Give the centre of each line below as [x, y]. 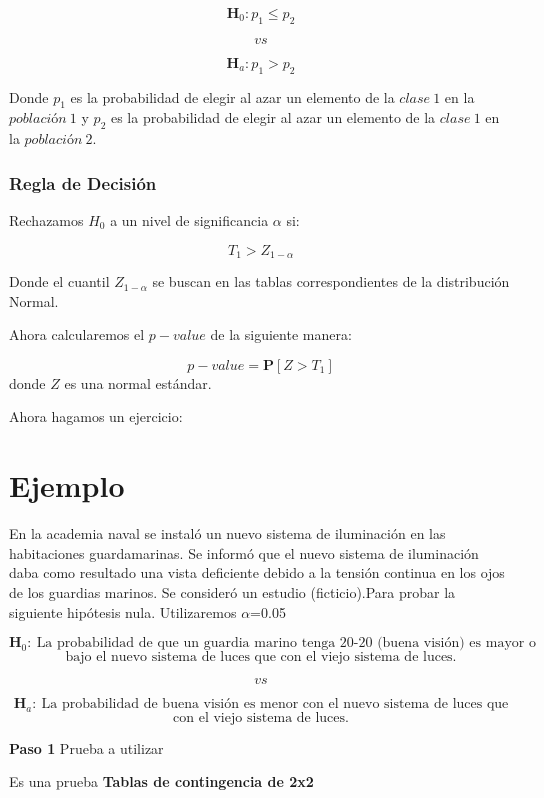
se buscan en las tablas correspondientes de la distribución [331, 281]
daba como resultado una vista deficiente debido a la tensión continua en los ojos [257, 572]
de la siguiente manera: [281, 334]
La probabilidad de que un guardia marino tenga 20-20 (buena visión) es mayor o [286, 643]
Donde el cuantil [59, 281]
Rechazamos [46, 220]
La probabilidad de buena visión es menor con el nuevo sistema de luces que [275, 704]
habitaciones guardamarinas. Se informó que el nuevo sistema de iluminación [244, 552]
